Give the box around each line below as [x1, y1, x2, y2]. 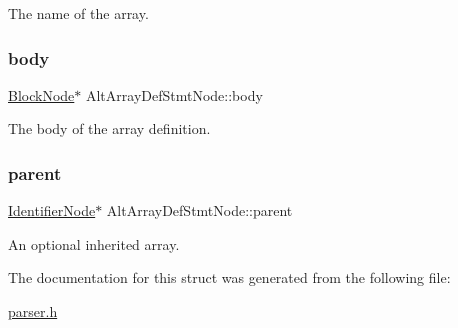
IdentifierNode [8, 200, 96, 221]
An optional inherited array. [8, 233, 180, 254]
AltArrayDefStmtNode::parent [106, 200, 293, 221]
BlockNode [8, 84, 75, 105]
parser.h [8, 301, 58, 321]
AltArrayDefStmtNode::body [85, 84, 263, 105]
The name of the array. [8, 3, 149, 23]
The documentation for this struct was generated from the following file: [8, 267, 451, 288]
